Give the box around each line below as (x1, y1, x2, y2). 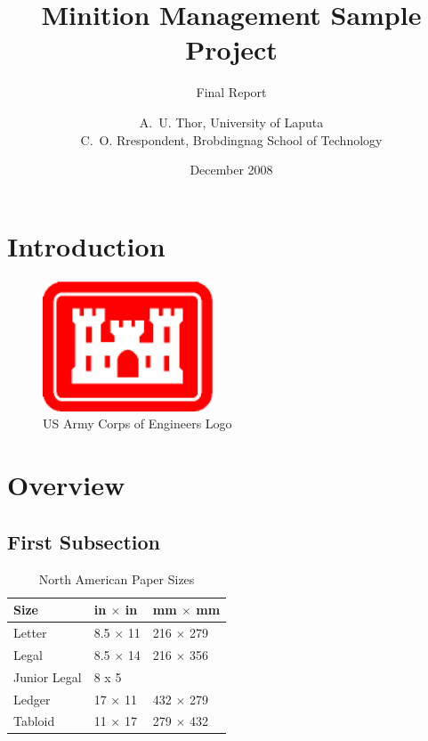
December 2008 (190, 160, 273, 179)
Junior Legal (13, 667, 82, 686)
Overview (7, 467, 125, 503)
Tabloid (13, 712, 55, 730)
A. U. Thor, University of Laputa (139, 112, 324, 131)
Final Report (196, 83, 267, 102)
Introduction (7, 227, 166, 264)
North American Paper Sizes (38, 569, 195, 588)
